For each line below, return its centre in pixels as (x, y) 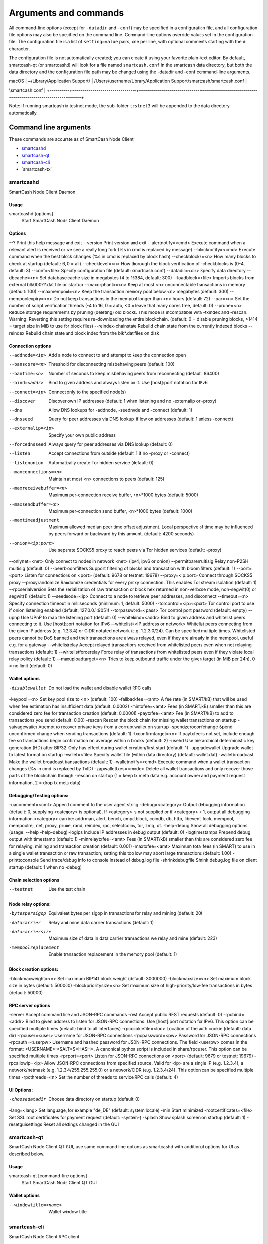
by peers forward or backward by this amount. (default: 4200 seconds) (121, 534)
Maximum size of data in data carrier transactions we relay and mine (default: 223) (133, 938)
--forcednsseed (28, 445)
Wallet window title (67, 1212)
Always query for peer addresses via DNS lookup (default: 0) (111, 444)
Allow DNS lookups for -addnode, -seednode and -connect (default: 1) (120, 410)
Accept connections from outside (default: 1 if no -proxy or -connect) (119, 453)
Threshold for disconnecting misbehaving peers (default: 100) (111, 364)
